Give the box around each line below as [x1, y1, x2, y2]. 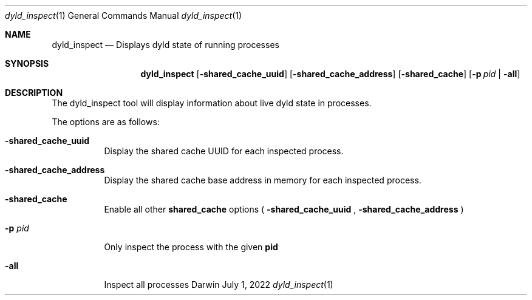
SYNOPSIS [5, 58, 49, 69]
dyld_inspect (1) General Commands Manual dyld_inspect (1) [5, 10, 242, 21]
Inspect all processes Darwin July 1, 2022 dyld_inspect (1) [104, 279, 333, 290]
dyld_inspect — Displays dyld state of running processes [52, 39, 279, 50]
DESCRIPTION [5, 87, 63, 98]
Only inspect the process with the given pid [104, 242, 278, 252]
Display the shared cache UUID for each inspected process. [104, 146, 344, 156]
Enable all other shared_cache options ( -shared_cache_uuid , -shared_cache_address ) [104, 204, 464, 214]
